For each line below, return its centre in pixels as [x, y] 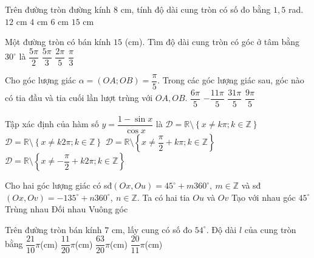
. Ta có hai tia [163, 197]
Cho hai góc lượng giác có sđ [59, 185]
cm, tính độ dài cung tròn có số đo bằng [196, 9]
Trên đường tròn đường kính [58, 9]
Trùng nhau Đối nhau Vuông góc [67, 209]
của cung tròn [270, 229]
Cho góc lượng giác [41, 80]
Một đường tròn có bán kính [58, 42]
